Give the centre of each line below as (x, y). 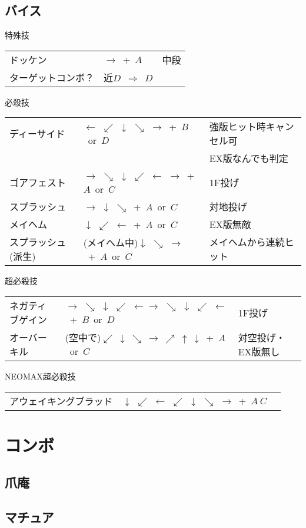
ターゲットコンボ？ (52, 77)
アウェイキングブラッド (61, 401)
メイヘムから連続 (247, 242)
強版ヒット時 (237, 127)
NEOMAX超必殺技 (40, 376)
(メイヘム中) (111, 242)
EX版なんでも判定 (249, 159)
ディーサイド (37, 134)
